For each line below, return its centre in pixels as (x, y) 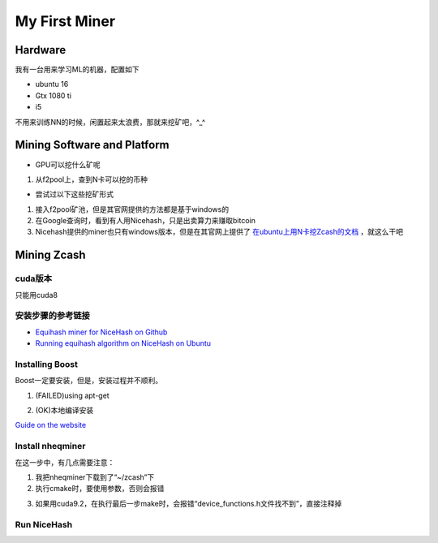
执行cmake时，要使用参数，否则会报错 (100, 489)
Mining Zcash (50, 255)
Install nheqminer (50, 446)
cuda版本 (34, 278)
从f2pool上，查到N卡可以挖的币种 (92, 179)
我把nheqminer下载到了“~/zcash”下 (95, 477)
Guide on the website (51, 425)
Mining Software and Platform (92, 145)
